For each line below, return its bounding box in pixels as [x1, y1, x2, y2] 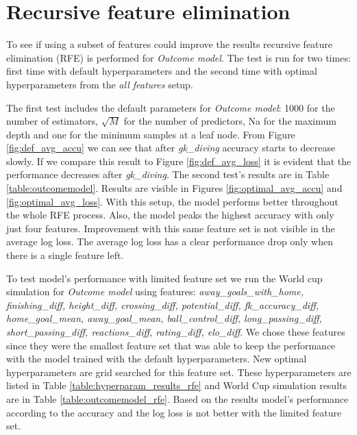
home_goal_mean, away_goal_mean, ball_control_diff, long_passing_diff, [6, 311, 322, 325]
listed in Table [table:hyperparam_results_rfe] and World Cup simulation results [6, 378, 347, 393]
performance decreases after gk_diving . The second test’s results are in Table [6, 167, 330, 182]
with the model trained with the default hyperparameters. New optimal [6, 351, 307, 366]
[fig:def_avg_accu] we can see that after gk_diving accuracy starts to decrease [6, 140, 336, 155]
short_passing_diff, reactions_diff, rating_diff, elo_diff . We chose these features [6, 325, 345, 338]
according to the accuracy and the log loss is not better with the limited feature [6, 405, 342, 419]
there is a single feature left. [6, 248, 124, 262]
